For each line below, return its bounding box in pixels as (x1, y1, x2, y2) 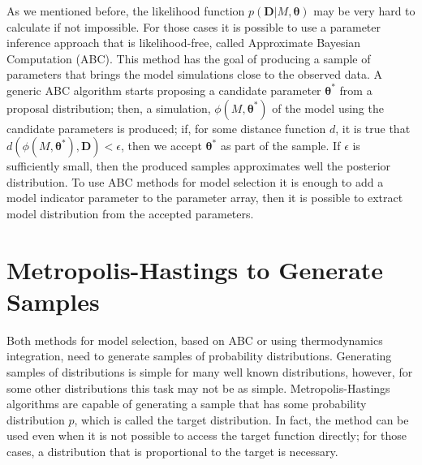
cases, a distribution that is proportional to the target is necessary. (6, 443, 338, 459)
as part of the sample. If (220, 137, 341, 154)
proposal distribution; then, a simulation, (6, 99, 211, 116)
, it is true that (335, 119, 411, 136)
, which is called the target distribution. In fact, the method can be (74, 411, 409, 428)
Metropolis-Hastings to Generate (6, 252, 384, 286)
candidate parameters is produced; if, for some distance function (6, 119, 326, 136)
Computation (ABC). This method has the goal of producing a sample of (6, 50, 371, 67)
